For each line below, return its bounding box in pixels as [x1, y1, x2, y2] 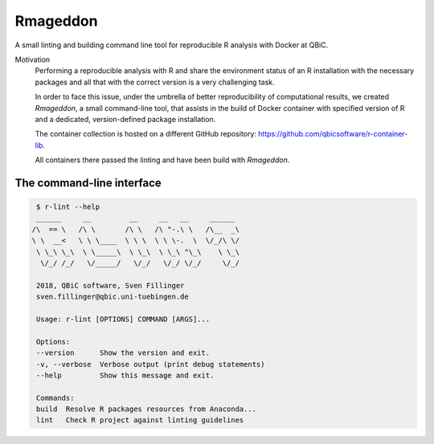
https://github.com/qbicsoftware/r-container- [258, 129, 408, 139]
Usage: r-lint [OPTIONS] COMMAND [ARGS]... [36, 314, 211, 324]
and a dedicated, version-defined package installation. [35, 114, 216, 124]
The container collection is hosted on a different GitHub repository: [35, 129, 257, 139]
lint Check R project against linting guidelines [36, 416, 244, 425]
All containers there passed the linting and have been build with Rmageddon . [35, 155, 290, 165]
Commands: [36, 393, 75, 402]
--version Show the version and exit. [36, 348, 211, 357]
